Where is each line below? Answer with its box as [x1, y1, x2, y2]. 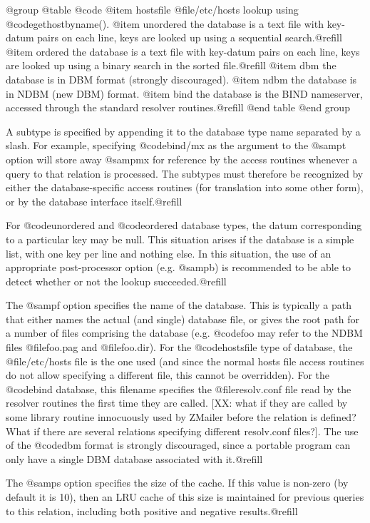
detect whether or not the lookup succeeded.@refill [6, 273, 227, 288]
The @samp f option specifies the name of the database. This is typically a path [6, 298, 352, 313]
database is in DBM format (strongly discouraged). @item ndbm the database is [6, 71, 357, 86]
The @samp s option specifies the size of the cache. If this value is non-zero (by [6, 475, 349, 490]
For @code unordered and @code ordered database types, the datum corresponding [6, 218, 362, 233]
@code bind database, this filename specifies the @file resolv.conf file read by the [6, 381, 351, 396]
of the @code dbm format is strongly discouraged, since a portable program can [6, 437, 351, 452]
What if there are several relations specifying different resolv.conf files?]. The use [6, 423, 359, 438]
